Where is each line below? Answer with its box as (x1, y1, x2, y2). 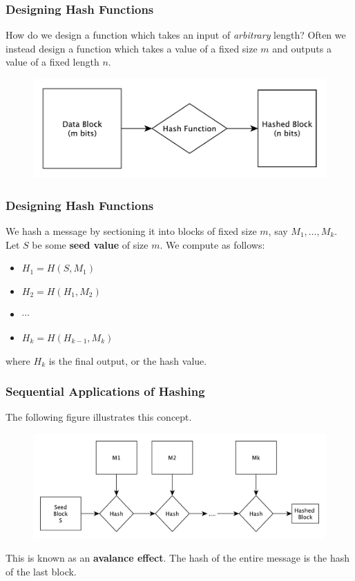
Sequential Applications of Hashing (6, 383, 205, 400)
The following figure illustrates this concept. (6, 410, 192, 424)
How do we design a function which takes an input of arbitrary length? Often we (6, 28, 346, 42)
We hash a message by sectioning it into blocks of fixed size (6, 223, 257, 238)
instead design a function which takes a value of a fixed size (6, 41, 258, 55)
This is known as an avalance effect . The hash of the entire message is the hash (6, 551, 349, 565)
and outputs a (272, 41, 332, 55)
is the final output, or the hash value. (48, 353, 207, 368)
